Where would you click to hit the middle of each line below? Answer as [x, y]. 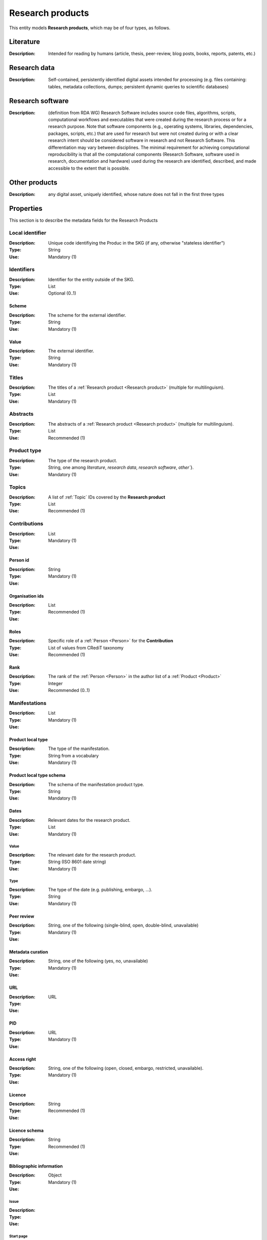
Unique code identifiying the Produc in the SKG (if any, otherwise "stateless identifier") [136, 243]
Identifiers [22, 269]
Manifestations [28, 703]
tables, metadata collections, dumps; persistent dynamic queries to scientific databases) [138, 86]
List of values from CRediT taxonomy [86, 648]
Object [55, 1175]
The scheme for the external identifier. [87, 315]
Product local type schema [37, 775]
